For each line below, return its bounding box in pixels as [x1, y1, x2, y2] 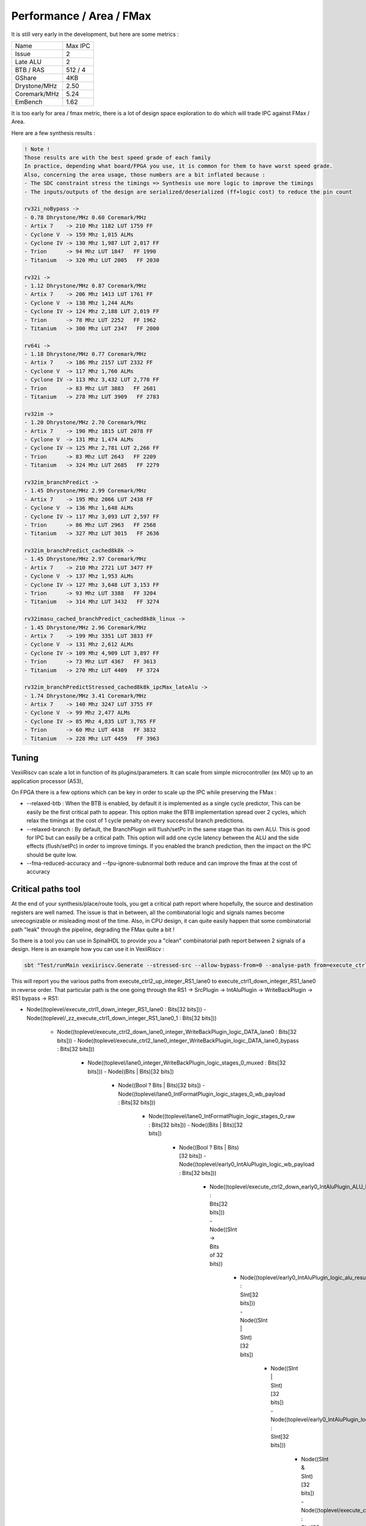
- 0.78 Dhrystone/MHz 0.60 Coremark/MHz [24, 214, 146, 221]
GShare [15, 73, 37, 82]
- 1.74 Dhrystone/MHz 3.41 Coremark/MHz [24, 692, 146, 699]
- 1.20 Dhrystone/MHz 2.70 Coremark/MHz [24, 419, 146, 426]
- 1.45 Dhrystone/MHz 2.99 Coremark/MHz [24, 487, 146, 494]
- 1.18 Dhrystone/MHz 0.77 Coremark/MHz [24, 351, 146, 358]
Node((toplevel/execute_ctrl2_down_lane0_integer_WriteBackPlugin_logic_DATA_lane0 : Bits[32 [57, 1029, 297, 1036]
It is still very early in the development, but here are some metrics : [11, 31, 179, 38]
